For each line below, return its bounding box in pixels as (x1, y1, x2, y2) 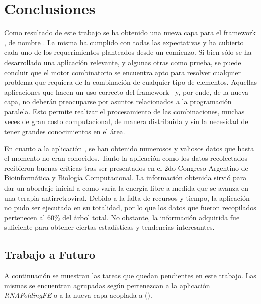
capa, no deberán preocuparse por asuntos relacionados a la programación (4, 96, 232, 107)
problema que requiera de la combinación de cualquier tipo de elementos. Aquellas (4, 77, 257, 87)
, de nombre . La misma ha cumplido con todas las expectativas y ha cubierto (4, 37, 244, 47)
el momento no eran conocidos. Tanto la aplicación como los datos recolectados (4, 153, 248, 163)
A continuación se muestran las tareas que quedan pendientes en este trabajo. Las (4, 270, 256, 281)
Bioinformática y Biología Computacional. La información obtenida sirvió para (4, 172, 247, 183)
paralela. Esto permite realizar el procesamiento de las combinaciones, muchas (4, 106, 245, 116)
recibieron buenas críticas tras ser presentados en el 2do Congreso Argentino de (4, 162, 248, 173)
